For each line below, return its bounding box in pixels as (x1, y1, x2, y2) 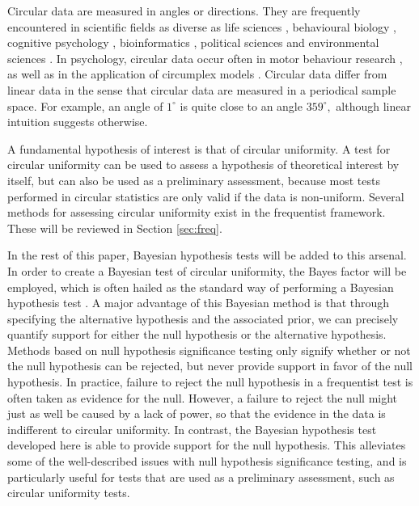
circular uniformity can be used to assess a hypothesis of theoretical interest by (7, 156, 400, 173)
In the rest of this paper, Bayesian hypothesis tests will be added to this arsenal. (7, 247, 407, 264)
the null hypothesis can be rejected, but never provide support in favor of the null (7, 357, 413, 374)
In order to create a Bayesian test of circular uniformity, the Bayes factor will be (7, 262, 407, 279)
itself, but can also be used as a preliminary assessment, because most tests (7, 171, 380, 188)
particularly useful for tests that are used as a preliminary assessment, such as (7, 468, 395, 485)
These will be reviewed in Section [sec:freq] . (7, 219, 222, 236)
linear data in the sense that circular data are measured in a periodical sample (7, 81, 396, 98)
